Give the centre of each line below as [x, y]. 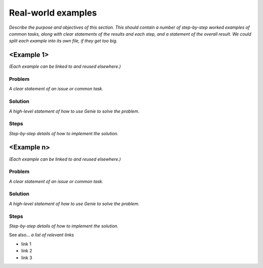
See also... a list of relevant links [41, 235]
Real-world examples [53, 13]
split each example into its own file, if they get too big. [63, 41]
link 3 [27, 258]
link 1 [26, 244]
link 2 [27, 251]
